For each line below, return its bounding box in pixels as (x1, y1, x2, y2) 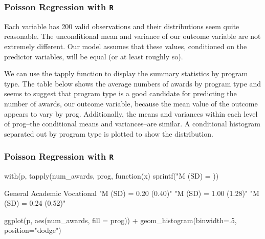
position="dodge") (4, 225, 61, 235)
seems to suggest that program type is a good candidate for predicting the (4, 88, 237, 99)
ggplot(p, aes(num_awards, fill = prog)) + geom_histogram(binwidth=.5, (4, 214, 237, 225)
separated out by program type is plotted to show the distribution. (4, 128, 213, 139)
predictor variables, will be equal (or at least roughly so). (4, 51, 183, 61)
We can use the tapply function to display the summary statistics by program (4, 68, 248, 79)
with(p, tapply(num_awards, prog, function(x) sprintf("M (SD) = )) (4, 170, 219, 181)
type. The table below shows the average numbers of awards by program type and (4, 78, 261, 89)
